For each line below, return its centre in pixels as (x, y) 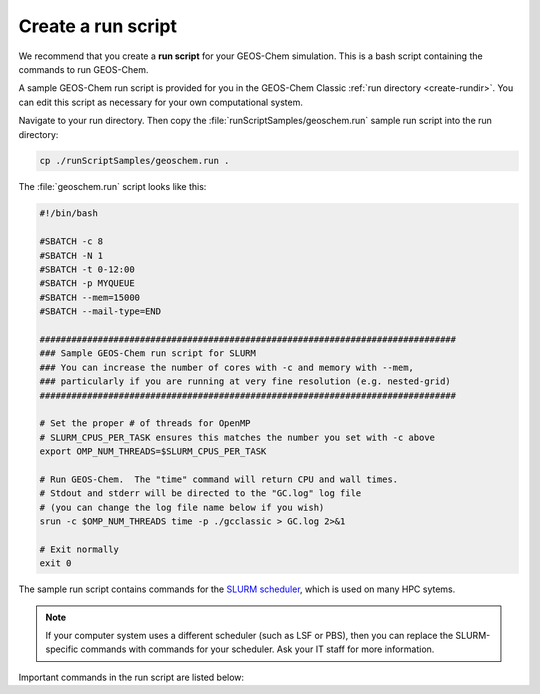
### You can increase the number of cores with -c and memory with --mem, (227, 367)
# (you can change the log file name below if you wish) (182, 507)
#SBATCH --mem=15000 (89, 297)
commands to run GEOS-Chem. (83, 69)
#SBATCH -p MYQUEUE (87, 283)
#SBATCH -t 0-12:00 (87, 269)
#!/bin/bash (69, 213)
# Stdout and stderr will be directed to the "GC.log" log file (200, 493)
